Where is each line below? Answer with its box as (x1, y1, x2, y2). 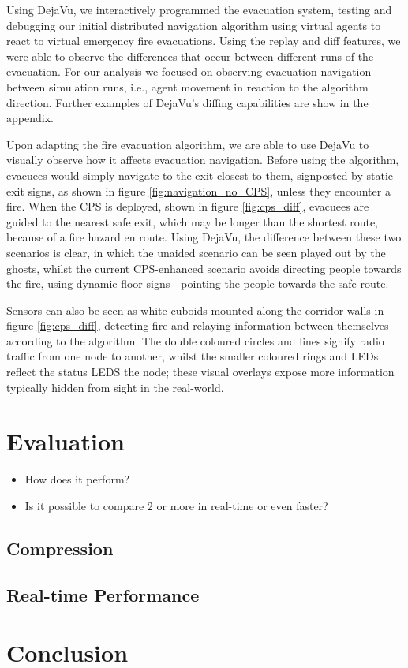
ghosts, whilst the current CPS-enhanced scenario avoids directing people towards (6, 259, 402, 276)
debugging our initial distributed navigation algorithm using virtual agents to (6, 17, 381, 33)
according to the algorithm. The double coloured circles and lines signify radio (6, 332, 384, 349)
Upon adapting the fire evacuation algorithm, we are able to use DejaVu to (6, 136, 369, 152)
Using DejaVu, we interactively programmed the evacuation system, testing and (6, 2, 392, 17)
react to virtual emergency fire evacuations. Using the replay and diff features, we (6, 32, 401, 49)
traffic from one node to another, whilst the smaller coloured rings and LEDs (6, 348, 379, 364)
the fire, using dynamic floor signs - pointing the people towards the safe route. (6, 275, 389, 292)
